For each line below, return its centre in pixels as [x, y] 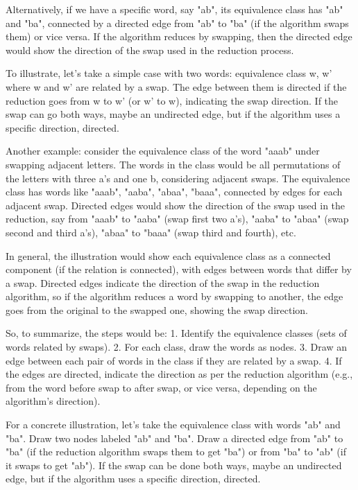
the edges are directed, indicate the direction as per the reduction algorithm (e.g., [179, 374]
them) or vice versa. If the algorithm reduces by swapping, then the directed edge [179, 36]
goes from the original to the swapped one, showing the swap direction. [157, 309]
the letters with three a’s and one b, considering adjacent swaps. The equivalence [178, 178]
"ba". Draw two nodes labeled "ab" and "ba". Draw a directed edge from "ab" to [174, 438]
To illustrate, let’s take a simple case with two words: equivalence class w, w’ [169, 73]
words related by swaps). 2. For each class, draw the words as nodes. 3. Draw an [176, 347]
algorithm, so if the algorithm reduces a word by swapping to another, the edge [174, 296]
